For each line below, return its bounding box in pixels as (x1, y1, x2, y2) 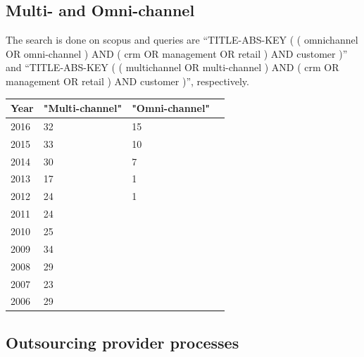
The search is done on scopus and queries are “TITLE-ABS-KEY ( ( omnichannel (6, 32, 358, 47)
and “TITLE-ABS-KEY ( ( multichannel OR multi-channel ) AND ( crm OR (6, 60, 339, 75)
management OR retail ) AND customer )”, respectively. (6, 73, 249, 88)
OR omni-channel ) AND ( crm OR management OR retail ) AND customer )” (6, 46, 348, 61)
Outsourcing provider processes (6, 331, 239, 353)
